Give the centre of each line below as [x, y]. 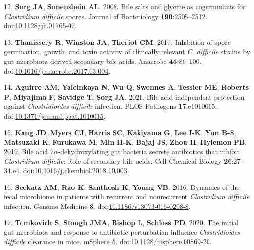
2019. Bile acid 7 [29, 151]
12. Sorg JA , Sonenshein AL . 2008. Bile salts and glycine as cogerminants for [125, 6]
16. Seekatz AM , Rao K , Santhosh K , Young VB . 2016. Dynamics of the [122, 187]
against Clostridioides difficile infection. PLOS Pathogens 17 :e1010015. [111, 106]
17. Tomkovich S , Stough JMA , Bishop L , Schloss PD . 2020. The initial [121, 222]
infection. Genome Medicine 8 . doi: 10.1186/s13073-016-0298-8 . [97, 206]
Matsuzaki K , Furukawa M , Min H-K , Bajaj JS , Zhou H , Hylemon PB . [126, 142]
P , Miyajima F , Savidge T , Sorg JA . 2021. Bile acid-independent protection [124, 96]
